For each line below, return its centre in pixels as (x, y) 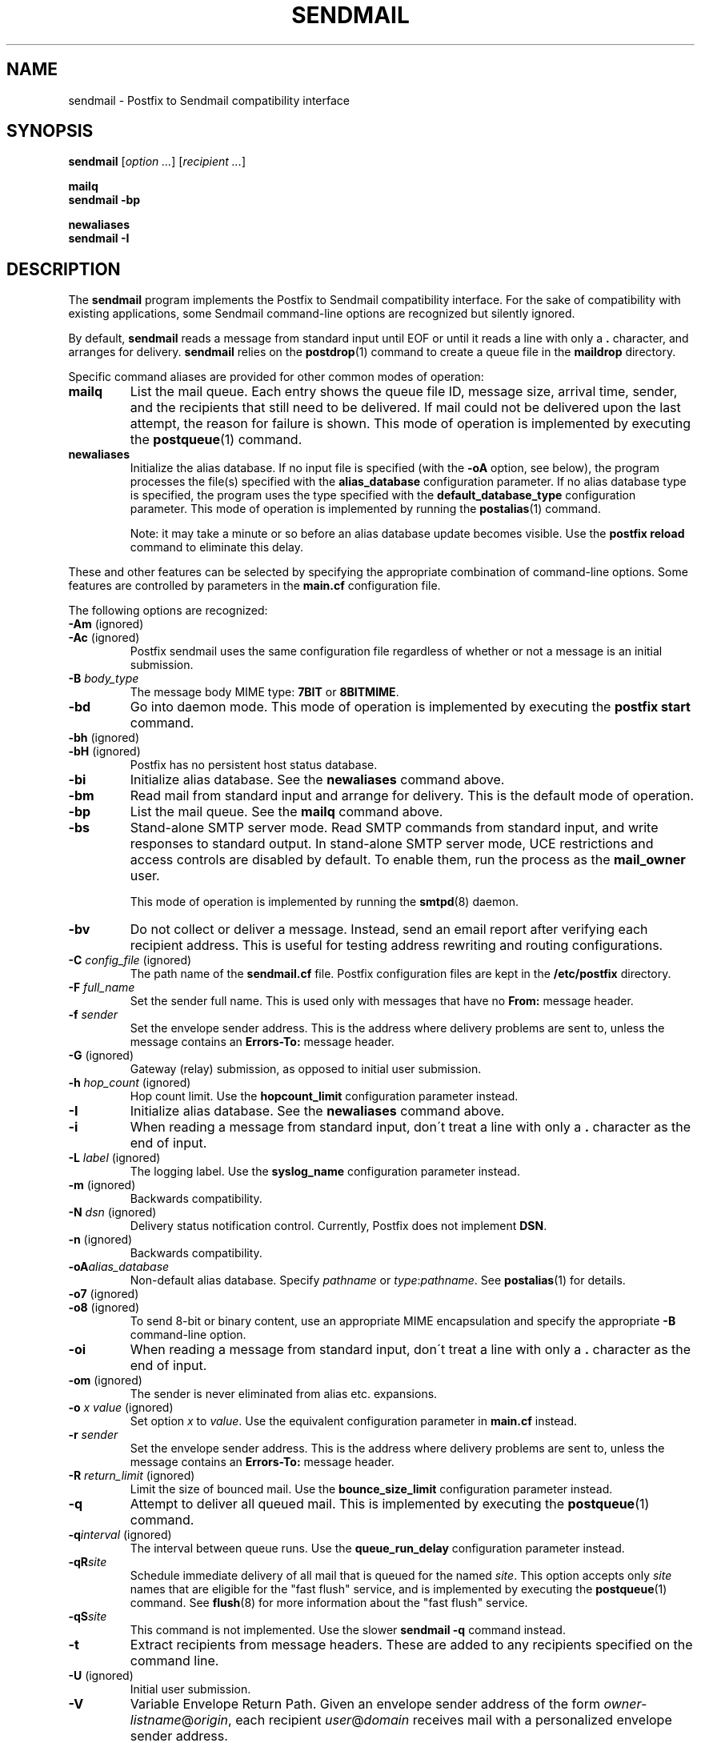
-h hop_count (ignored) (130, 1083)
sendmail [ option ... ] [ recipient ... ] (157, 162)
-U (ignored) (101, 1676)
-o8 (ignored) (104, 1308)
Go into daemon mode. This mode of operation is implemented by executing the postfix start (410, 707)
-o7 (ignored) (104, 1294)
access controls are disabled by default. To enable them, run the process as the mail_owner (408, 860)
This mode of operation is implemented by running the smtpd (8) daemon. (324, 902)
